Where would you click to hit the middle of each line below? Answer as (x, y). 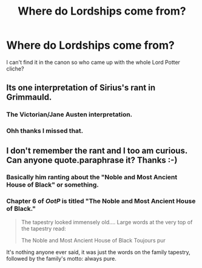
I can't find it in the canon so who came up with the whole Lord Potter (93, 62)
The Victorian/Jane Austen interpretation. (69, 115)
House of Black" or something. (52, 185)
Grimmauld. (29, 98)
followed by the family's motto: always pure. (62, 258)
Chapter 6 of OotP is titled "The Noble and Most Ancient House (101, 201)
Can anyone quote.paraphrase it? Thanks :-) (92, 160)
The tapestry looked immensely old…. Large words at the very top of (107, 222)
